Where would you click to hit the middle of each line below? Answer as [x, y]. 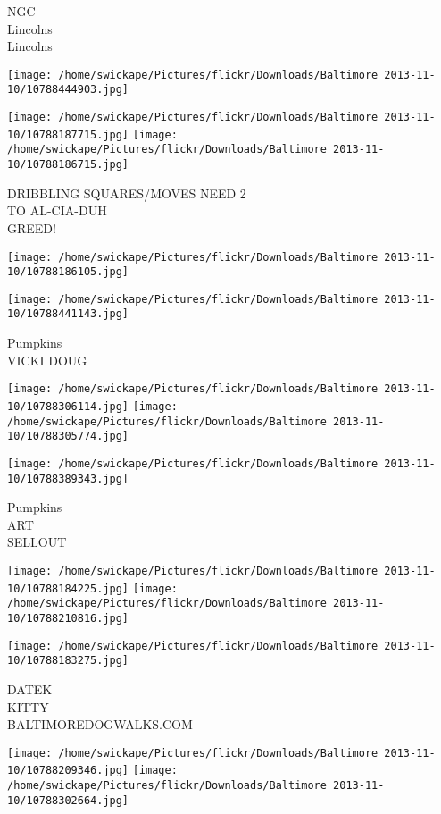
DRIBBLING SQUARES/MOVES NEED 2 [127, 193]
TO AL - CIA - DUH [57, 210]
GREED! [32, 227]
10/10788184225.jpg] [68, 588]
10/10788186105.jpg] [68, 272]
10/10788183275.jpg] [68, 661]
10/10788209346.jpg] [68, 771]
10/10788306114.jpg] [68, 406]
